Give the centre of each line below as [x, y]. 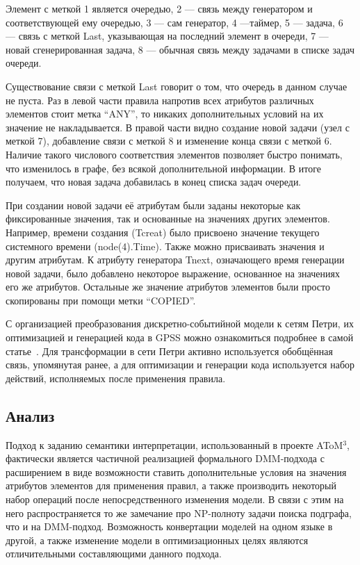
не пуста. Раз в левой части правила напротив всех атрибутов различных [160, 100]
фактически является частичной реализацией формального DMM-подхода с [165, 458]
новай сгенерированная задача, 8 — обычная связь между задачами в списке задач [180, 49]
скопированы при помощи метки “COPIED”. [101, 300]
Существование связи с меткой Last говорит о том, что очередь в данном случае [177, 86]
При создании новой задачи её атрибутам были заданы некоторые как [153, 205]
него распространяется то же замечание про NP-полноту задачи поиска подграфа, [179, 513]
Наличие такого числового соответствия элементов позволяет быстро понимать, [174, 154]
